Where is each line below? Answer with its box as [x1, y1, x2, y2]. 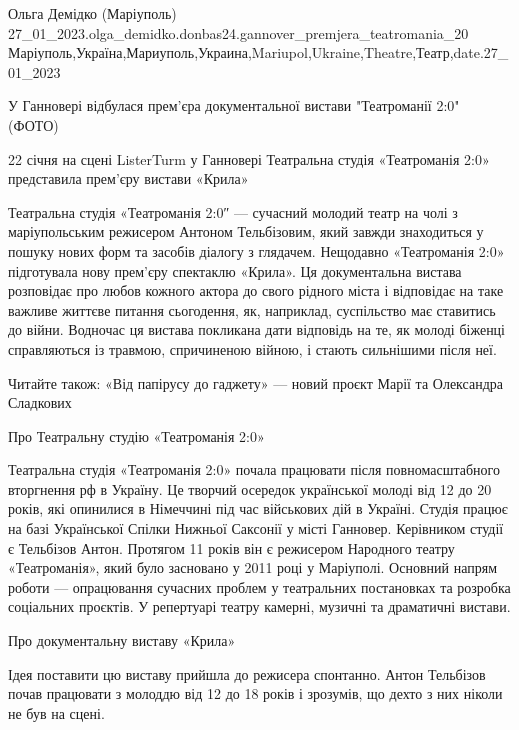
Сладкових [8, 392, 72, 413]
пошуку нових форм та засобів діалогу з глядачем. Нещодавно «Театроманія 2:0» [8, 240, 505, 261]
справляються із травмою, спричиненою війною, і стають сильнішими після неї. [8, 338, 497, 359]
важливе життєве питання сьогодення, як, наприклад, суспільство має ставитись [8, 299, 496, 320]
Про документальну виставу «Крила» [8, 630, 236, 651]
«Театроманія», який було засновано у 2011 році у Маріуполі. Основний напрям [8, 557, 497, 578]
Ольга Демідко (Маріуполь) [8, 3, 177, 23]
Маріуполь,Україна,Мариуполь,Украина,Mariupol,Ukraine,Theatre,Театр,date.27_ [8, 42, 509, 63]
